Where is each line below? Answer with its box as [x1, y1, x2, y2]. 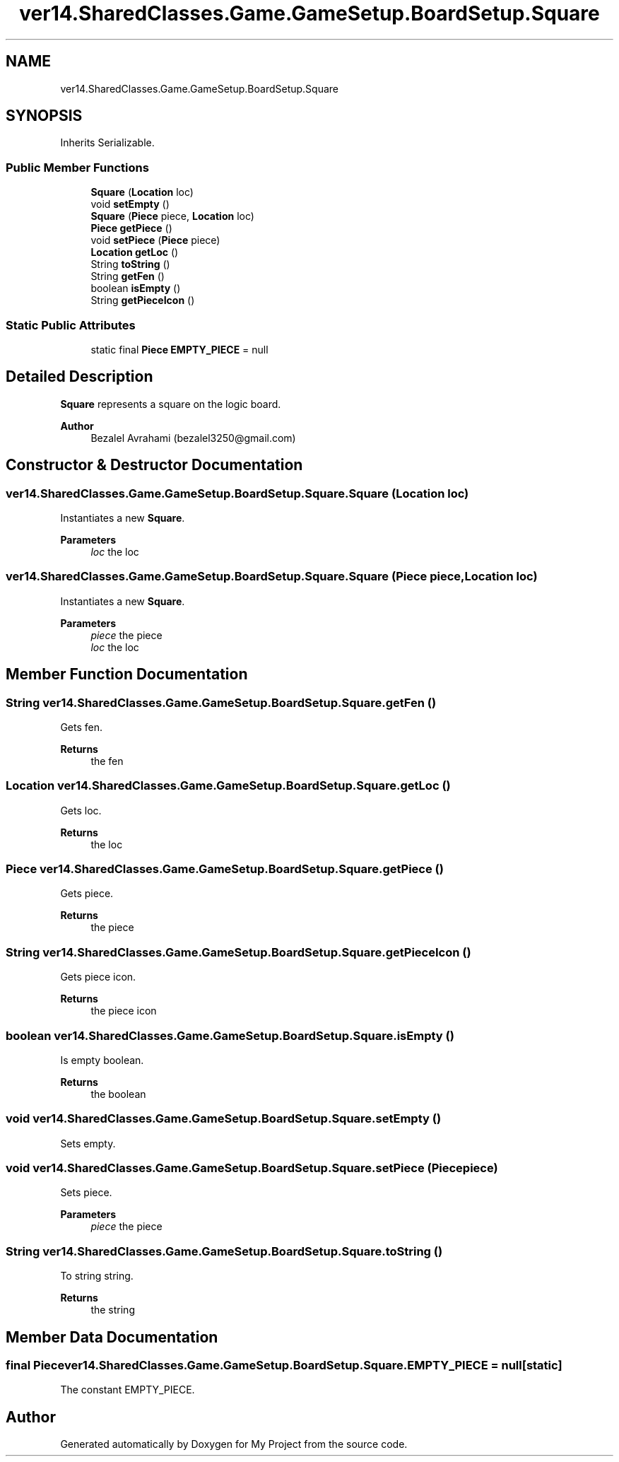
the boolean [90, 1087, 146, 1100]
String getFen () [90, 270, 165, 283]
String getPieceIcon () [90, 294, 195, 307]
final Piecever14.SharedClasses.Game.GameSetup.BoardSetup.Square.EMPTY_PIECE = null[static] [6, 1358, 562, 1373]
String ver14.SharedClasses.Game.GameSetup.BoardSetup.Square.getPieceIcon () [6, 945, 471, 959]
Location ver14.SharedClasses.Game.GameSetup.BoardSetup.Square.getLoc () [6, 778, 451, 793]
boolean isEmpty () [90, 282, 181, 295]
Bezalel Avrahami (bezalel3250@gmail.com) [90, 431, 296, 444]
